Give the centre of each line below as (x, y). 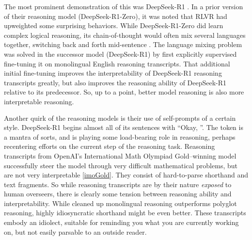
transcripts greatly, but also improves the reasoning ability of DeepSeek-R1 (115, 82)
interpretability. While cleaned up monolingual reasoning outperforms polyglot (120, 203)
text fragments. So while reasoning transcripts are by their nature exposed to (118, 184)
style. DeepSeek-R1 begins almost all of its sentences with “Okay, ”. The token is (124, 127)
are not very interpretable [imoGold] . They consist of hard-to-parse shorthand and (126, 175)
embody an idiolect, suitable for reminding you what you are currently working (121, 222)
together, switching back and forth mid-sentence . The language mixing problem (123, 44)
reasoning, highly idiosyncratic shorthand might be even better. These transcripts (125, 213)
